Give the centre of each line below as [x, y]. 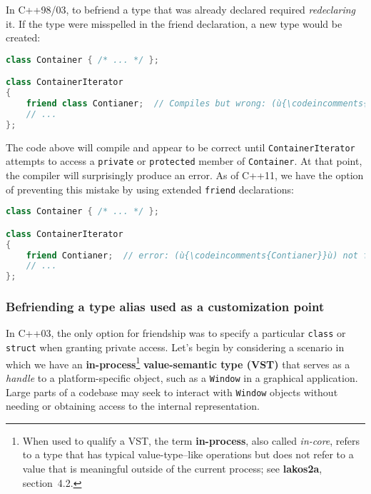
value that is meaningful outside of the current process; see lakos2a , [172, 469]
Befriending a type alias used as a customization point [165, 307]
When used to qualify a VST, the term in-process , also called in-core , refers [191, 440]
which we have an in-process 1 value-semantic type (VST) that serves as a [178, 363]
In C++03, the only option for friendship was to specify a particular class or [176, 333]
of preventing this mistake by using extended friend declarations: [150, 189]
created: [23, 37]
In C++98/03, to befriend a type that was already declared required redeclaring [181, 9]
